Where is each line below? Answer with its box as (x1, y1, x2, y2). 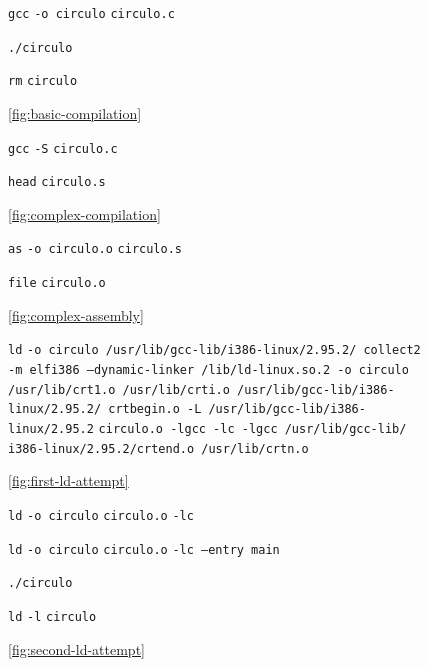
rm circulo (8, 74, 78, 89)
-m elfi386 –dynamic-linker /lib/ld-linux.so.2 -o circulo (8, 363, 409, 378)
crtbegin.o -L (108, 402, 202, 417)
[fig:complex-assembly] (8, 304, 144, 325)
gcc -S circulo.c (8, 141, 118, 156)
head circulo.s (8, 175, 106, 190)
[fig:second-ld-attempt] (8, 638, 145, 659)
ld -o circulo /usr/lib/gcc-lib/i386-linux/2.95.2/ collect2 (8, 343, 421, 358)
